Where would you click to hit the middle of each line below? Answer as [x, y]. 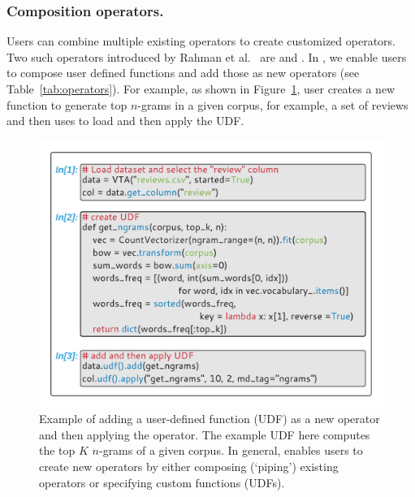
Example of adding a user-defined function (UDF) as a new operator [210, 419]
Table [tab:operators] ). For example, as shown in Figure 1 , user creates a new [201, 89]
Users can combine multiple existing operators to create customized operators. [201, 41]
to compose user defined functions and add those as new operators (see [183, 73]
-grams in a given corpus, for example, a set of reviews [273, 104]
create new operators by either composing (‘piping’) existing [189, 466]
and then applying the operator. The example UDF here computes [205, 434]
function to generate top [67, 104]
